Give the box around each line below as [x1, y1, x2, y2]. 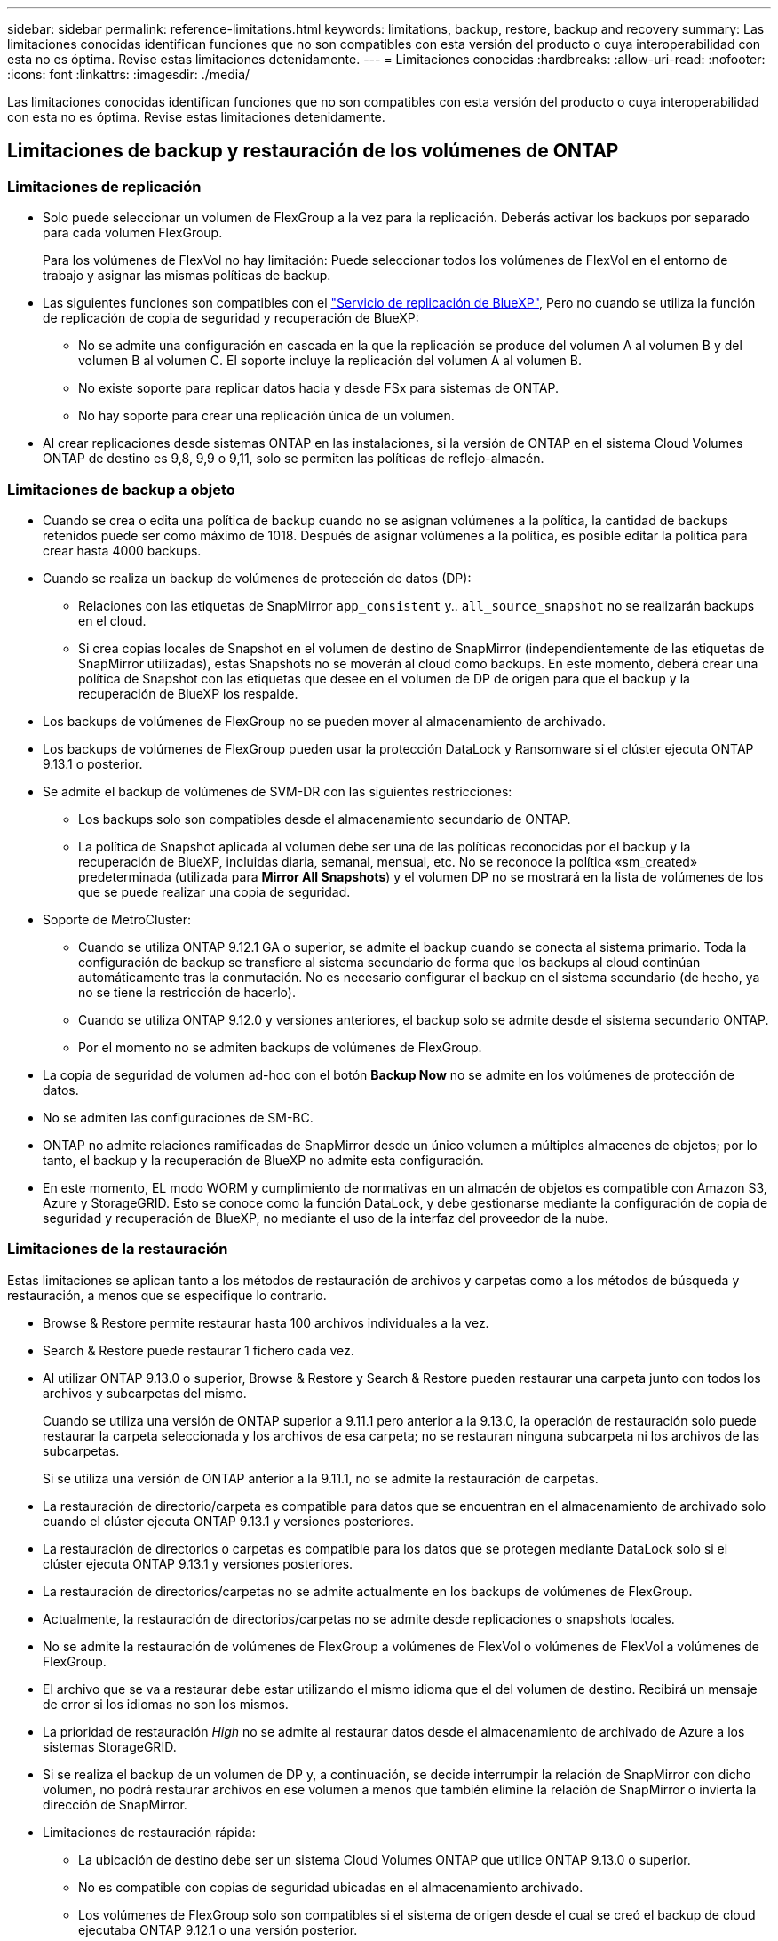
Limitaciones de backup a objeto [7, 480, 235, 499]
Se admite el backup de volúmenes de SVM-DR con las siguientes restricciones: [43, 783, 512, 799]
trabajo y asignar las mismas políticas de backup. [43, 268, 331, 284]
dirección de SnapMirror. [43, 1796, 187, 1812]
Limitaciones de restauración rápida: [43, 1824, 256, 1840]
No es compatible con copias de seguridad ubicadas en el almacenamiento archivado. [78, 1879, 583, 1895]
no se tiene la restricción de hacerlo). [78, 984, 296, 1000]
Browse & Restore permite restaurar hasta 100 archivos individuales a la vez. [43, 1314, 489, 1330]
